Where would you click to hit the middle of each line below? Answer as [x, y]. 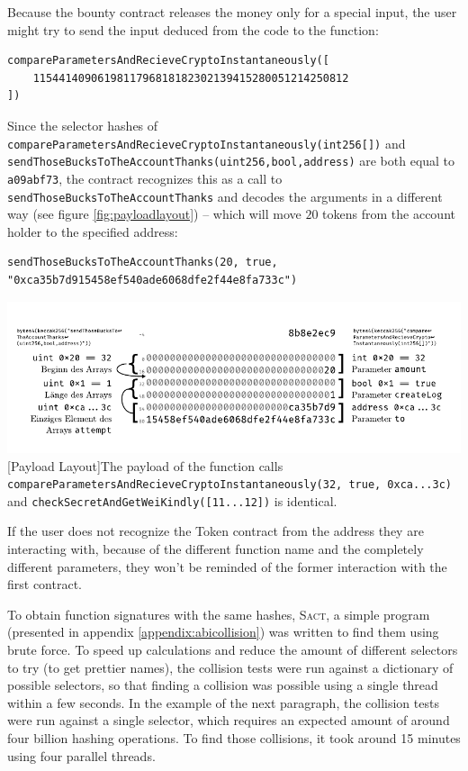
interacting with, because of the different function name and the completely [216, 549]
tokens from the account [389, 214]
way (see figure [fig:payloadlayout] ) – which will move [154, 214]
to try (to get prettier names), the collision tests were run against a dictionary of [230, 667]
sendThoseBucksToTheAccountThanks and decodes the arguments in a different [225, 196]
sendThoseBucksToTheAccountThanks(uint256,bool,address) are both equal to [231, 161]
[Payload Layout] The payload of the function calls [145, 465]
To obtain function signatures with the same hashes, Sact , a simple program [219, 614]
